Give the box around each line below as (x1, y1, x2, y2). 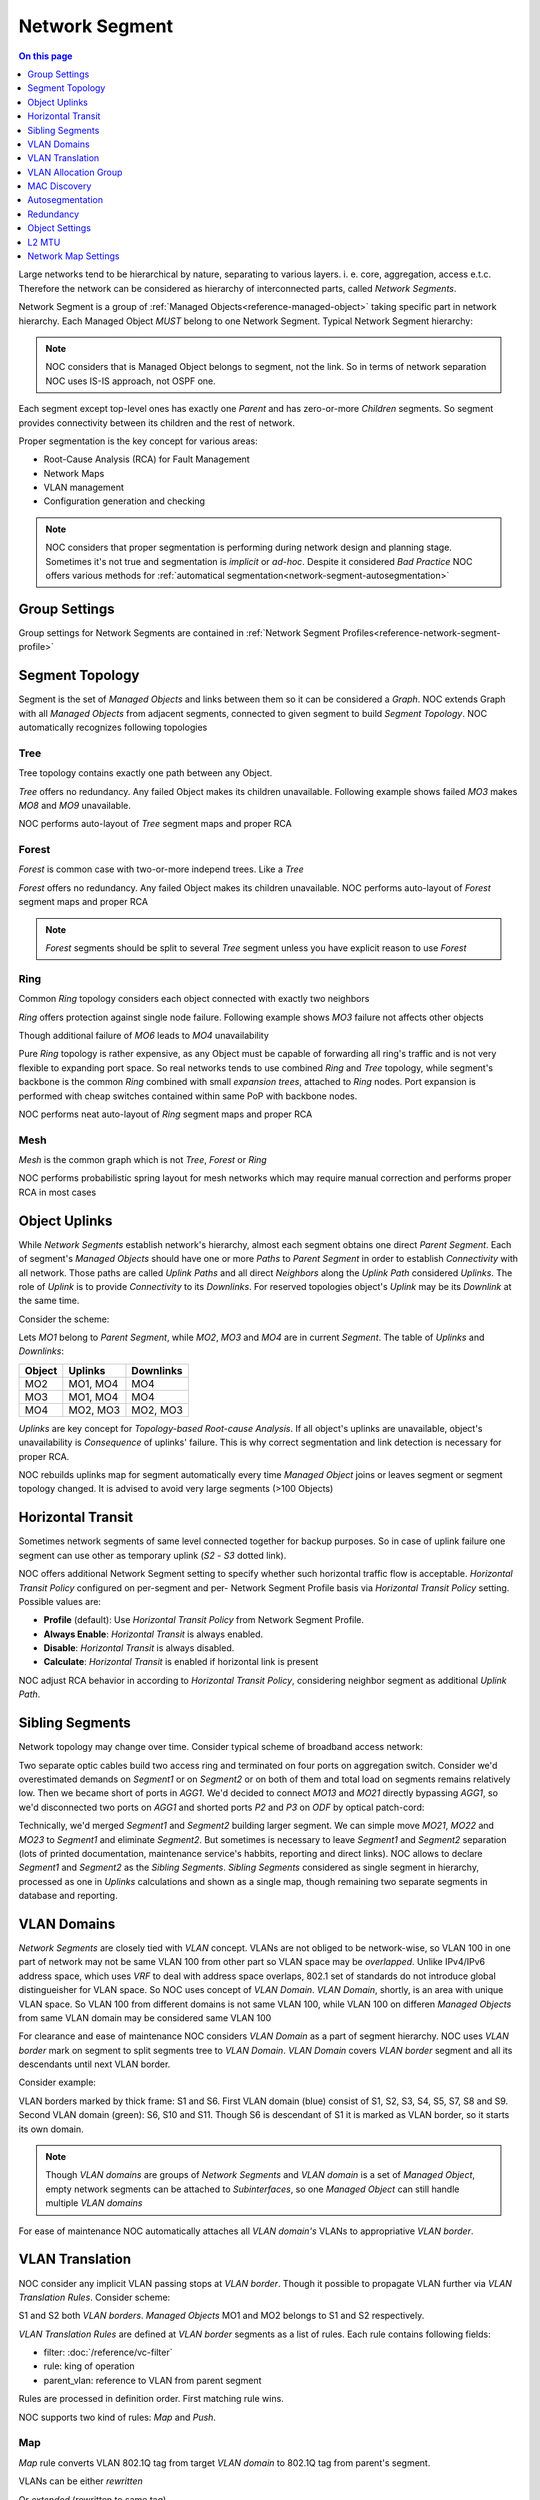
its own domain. (18, 2123, 84, 2135)
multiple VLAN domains (45, 2197, 143, 2209)
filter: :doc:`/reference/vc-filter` (43, 2346, 174, 2359)
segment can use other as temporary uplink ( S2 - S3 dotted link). (18, 1549, 287, 1561)
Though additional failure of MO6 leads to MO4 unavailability (18, 1029, 270, 1041)
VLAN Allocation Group (27, 166, 123, 178)
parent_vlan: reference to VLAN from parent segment (43, 2374, 262, 2386)
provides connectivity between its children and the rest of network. (18, 416, 295, 429)
